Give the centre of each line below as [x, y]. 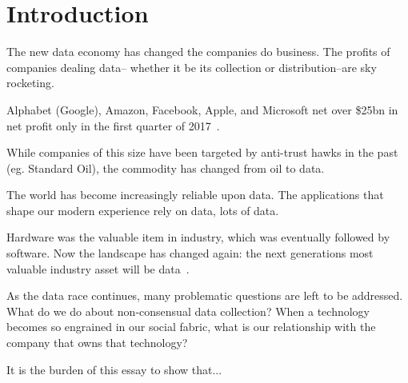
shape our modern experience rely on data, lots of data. [143, 210]
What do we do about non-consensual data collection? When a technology [188, 311]
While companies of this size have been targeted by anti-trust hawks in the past [202, 152]
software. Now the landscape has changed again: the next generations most [190, 253]
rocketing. [30, 83]
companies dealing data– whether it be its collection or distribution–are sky [192, 67]
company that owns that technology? [97, 343]
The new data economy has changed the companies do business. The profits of [198, 52]
